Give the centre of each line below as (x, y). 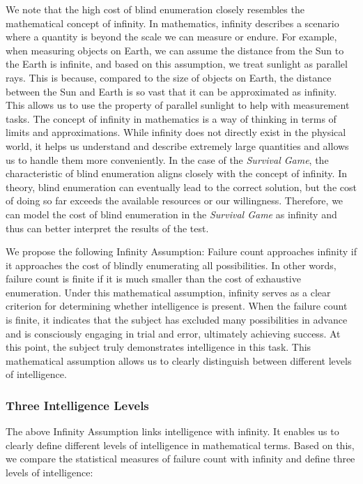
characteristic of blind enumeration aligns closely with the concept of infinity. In (176, 173)
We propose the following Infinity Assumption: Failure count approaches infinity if (181, 251)
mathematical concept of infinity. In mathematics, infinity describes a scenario (172, 23)
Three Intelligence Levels (77, 405)
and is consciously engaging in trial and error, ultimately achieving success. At (173, 333)
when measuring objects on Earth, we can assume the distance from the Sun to (175, 50)
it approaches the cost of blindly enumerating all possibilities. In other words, (171, 265)
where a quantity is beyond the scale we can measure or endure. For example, (171, 37)
